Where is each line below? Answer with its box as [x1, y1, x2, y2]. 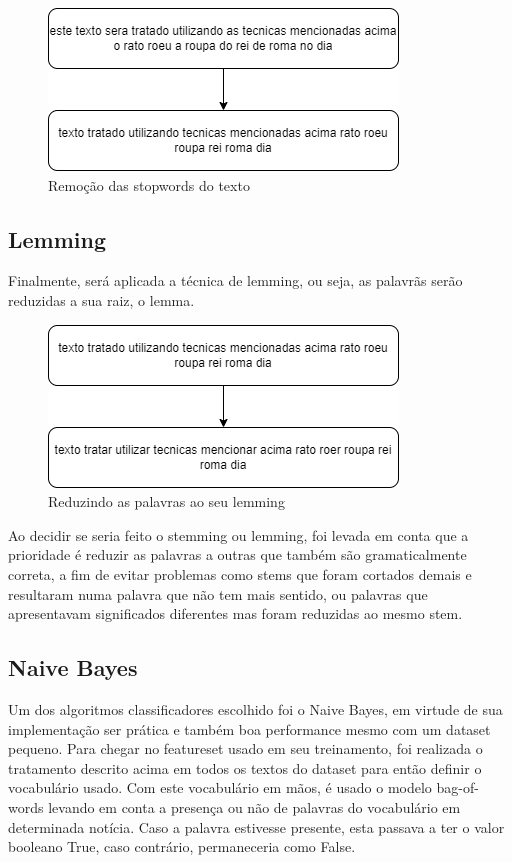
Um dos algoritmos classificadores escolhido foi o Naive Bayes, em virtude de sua [8, 698, 503, 719]
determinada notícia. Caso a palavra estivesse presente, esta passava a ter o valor [8, 816, 505, 837]
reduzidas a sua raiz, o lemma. [8, 289, 195, 310]
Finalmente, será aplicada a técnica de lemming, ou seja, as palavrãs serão [8, 270, 463, 291]
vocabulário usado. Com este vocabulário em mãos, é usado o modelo [8, 777, 432, 798]
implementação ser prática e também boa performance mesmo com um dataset [8, 718, 491, 739]
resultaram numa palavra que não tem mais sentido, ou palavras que [8, 583, 428, 604]
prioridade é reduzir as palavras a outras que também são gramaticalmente [8, 544, 467, 565]
